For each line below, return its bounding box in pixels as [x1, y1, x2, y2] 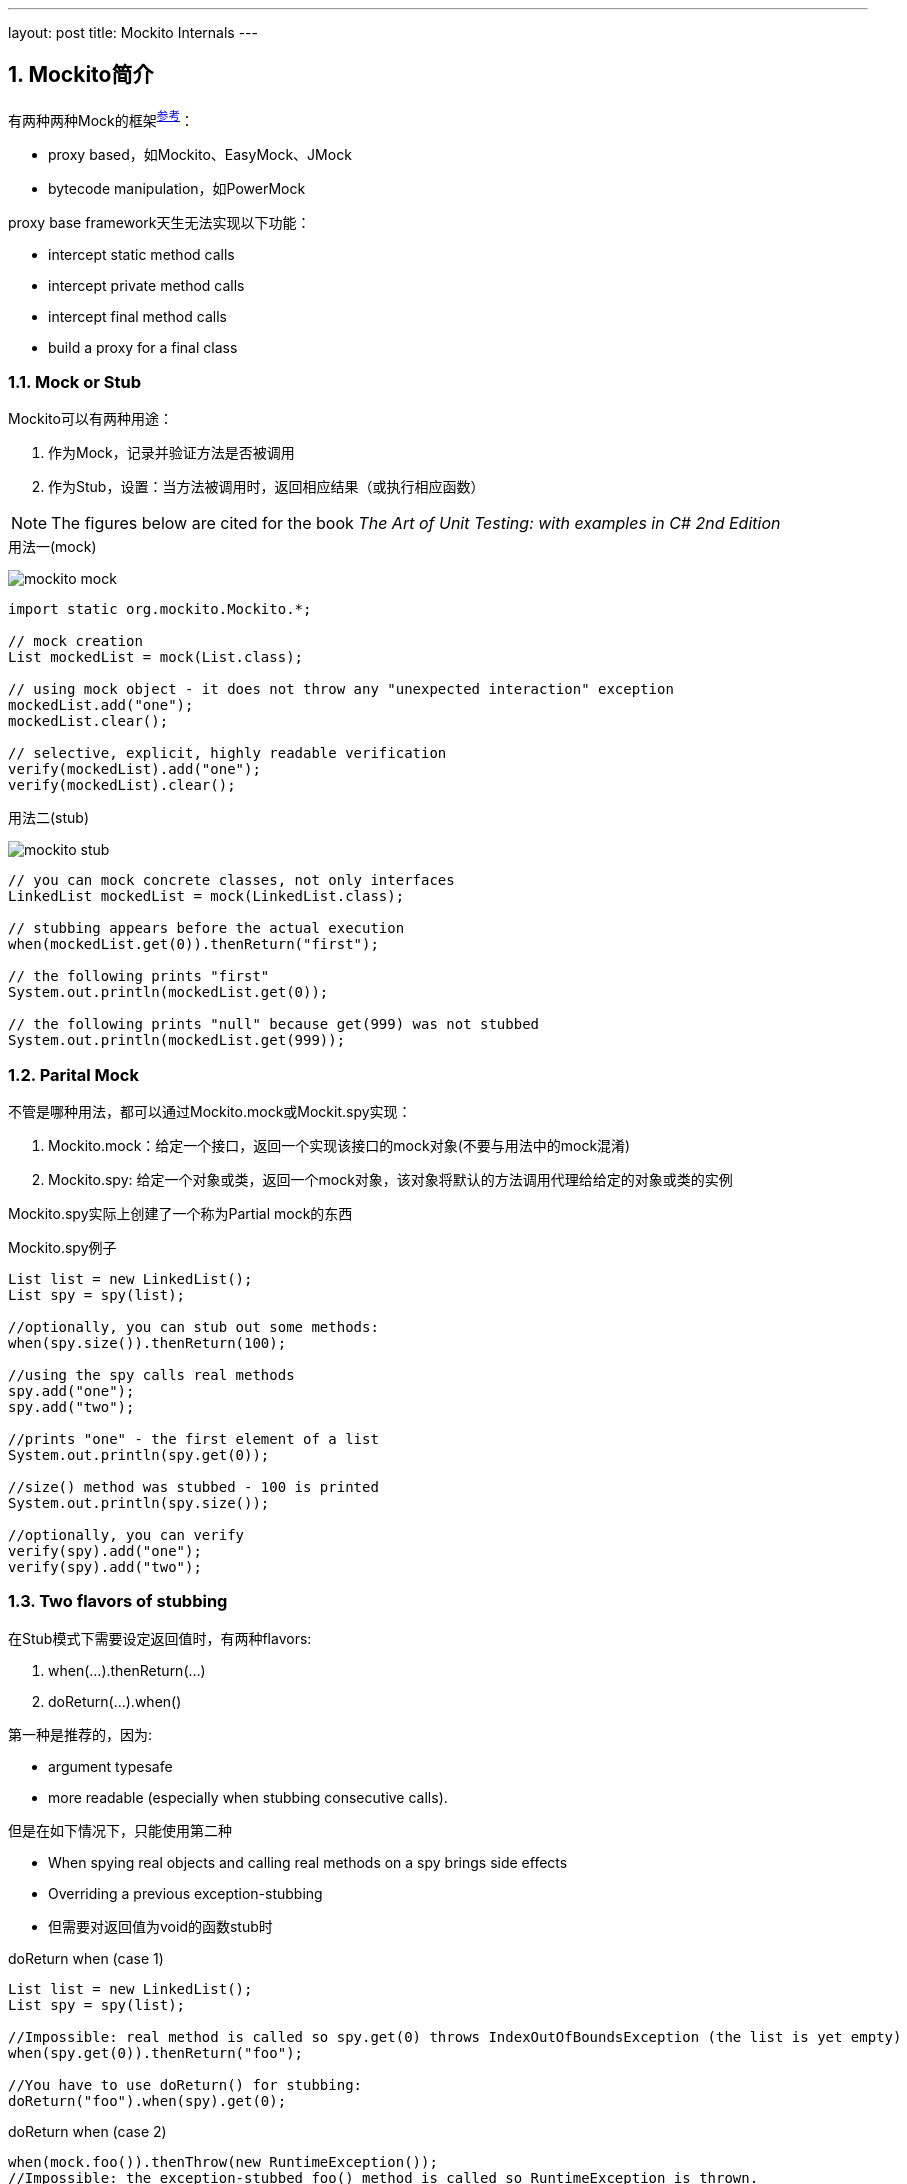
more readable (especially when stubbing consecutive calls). [48, 1788, 448, 1806]
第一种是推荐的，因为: [8, 1725, 153, 1743]
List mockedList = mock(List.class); [8, 649, 304, 666]
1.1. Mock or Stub [8, 371, 141, 392]
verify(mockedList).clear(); [8, 777, 236, 794]
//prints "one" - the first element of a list [8, 1431, 379, 1447]
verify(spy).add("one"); [8, 1543, 202, 1559]
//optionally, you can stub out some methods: [8, 1319, 379, 1335]
